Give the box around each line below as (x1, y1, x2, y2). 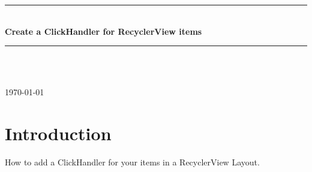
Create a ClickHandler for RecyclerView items (5, 25, 202, 37)
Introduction (5, 121, 112, 146)
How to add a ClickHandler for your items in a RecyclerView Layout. (5, 156, 260, 168)
